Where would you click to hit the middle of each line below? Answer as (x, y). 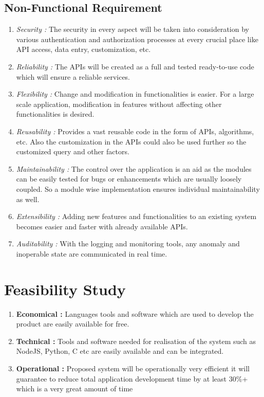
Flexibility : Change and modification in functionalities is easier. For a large (135, 94)
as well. (28, 199)
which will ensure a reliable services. (73, 76)
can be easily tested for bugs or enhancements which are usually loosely (129, 179)
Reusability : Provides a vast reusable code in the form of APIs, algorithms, (135, 131)
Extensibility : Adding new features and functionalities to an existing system (136, 216)
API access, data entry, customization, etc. (83, 49)
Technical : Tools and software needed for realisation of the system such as (136, 341)
